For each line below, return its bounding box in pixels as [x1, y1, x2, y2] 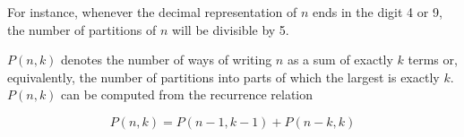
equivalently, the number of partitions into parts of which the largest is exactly [7, 67, 440, 86]
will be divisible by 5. [171, 20, 289, 39]
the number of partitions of [7, 20, 157, 39]
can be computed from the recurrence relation [61, 85, 314, 104]
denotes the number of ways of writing [61, 50, 272, 69]
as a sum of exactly [287, 50, 393, 69]
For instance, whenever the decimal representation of [7, 3, 297, 21]
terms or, [408, 50, 458, 69]
